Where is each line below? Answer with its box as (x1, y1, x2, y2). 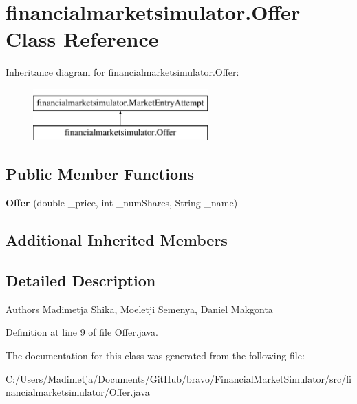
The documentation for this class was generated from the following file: (6, 348, 305, 363)
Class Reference (6, 25, 159, 53)
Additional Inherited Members (6, 229, 228, 251)
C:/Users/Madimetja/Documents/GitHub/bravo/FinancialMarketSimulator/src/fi (6, 371, 352, 385)
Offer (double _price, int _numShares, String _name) (6, 195, 238, 210)
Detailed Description (6, 270, 156, 291)
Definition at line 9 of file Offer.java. (6, 325, 158, 339)
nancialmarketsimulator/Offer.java (6, 385, 150, 399)
